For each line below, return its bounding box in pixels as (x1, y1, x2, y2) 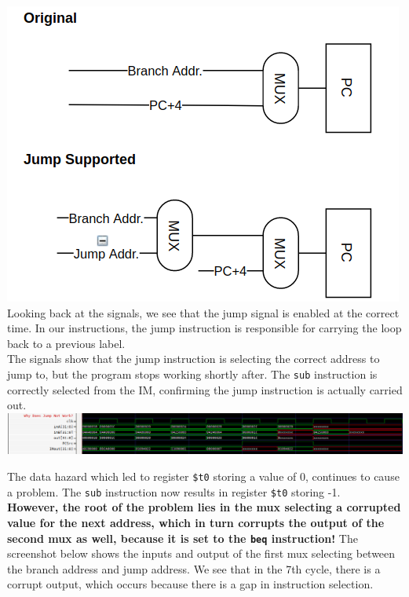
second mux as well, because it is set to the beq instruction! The (7, 529, 358, 546)
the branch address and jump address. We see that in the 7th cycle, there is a (7, 560, 381, 577)
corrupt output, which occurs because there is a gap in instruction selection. (7, 576, 374, 592)
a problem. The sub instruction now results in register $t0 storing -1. (7, 483, 341, 500)
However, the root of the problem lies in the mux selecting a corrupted (7, 499, 401, 515)
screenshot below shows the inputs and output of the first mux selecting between (7, 545, 396, 562)
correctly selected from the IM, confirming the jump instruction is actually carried (7, 381, 403, 397)
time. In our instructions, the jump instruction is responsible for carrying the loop (7, 320, 402, 336)
